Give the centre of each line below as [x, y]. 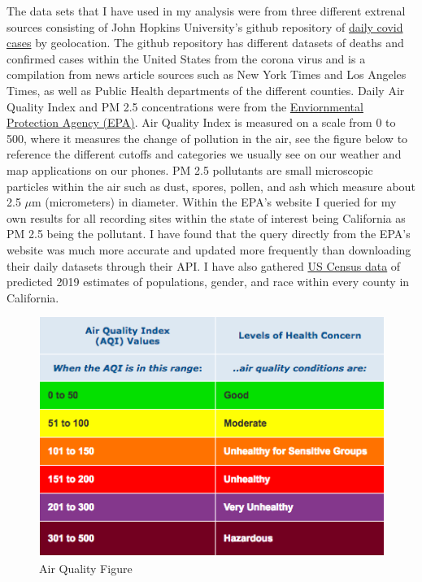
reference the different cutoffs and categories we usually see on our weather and [204, 154]
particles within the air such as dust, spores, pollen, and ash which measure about [211, 186]
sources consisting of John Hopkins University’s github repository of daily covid [205, 26]
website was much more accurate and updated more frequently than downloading [209, 249]
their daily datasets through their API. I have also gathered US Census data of [204, 265]
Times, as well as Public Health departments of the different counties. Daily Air [206, 90]
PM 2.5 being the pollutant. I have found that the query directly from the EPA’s [209, 234]
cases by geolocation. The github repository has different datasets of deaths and [205, 43]
